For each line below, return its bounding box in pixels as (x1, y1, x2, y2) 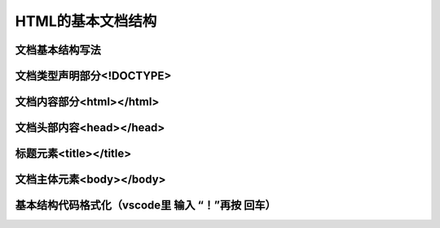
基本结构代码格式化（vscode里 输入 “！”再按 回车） (15, 199, 276, 213)
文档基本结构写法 (15, 43, 101, 57)
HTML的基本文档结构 (15, 12, 157, 30)
